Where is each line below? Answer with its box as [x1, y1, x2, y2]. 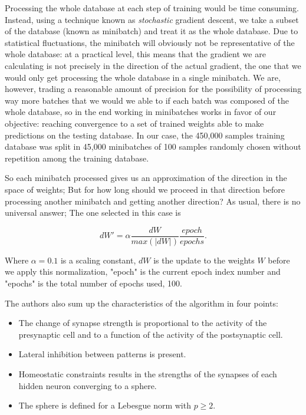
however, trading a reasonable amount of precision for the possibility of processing [5, 83, 302, 95]
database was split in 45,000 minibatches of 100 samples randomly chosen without [5, 140, 301, 153]
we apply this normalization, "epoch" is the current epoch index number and [5, 265, 281, 278]
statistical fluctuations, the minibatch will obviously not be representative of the [5, 36, 295, 48]
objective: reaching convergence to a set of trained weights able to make [5, 117, 264, 129]
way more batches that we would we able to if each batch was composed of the [5, 94, 289, 106]
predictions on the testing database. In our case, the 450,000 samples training [5, 129, 285, 141]
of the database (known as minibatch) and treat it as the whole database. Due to [5, 25, 298, 37]
